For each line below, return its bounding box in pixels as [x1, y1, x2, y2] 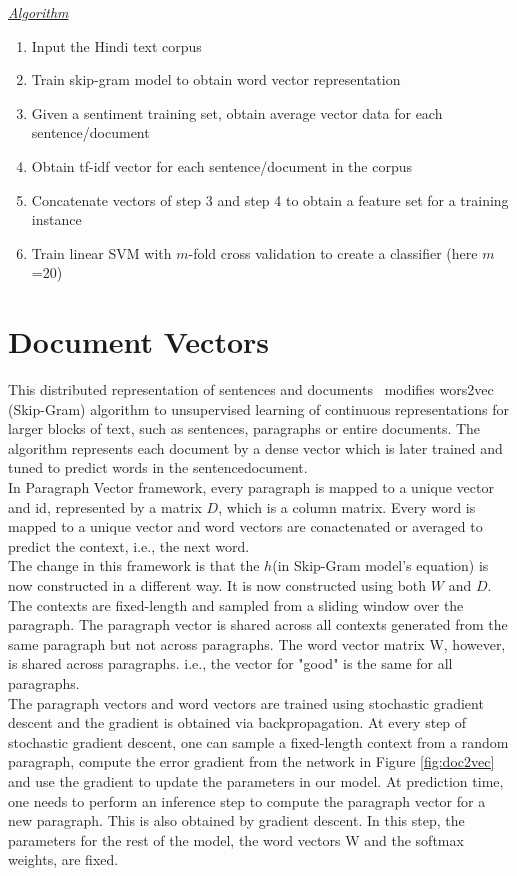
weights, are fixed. [8, 849, 119, 870]
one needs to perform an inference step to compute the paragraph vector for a [8, 790, 486, 811]
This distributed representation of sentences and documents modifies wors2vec [8, 379, 494, 400]
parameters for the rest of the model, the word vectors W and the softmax [8, 829, 464, 850]
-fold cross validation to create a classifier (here [188, 242, 478, 263]
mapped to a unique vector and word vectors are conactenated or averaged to [8, 516, 483, 537]
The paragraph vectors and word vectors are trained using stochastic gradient [8, 692, 484, 713]
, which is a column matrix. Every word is [218, 496, 476, 517]
